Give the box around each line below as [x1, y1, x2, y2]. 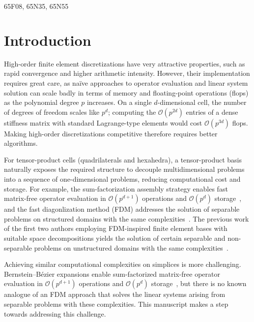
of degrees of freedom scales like [4, 106, 100, 117]
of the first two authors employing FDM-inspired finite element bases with [4, 223, 227, 233]
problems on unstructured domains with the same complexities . [34, 242, 228, 253]
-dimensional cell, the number [157, 97, 247, 107]
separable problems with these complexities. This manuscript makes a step [4, 299, 228, 309]
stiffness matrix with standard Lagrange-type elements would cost [4, 117, 202, 128]
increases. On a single [86, 97, 152, 107]
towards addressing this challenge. [4, 308, 106, 319]
